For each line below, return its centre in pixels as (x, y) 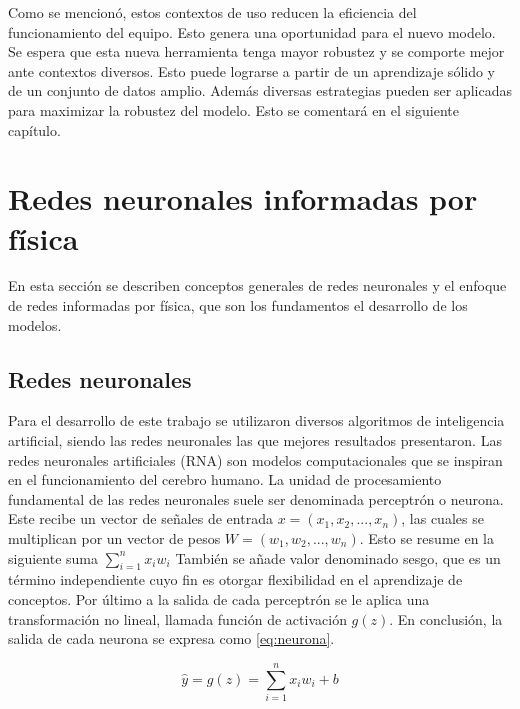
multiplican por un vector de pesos (114, 538)
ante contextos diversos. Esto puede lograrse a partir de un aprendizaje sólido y (252, 70)
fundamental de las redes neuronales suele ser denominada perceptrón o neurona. (256, 498)
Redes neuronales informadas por (243, 198)
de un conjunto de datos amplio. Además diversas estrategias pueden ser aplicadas (260, 90)
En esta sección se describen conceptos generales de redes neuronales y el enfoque (257, 285)
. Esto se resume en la (426, 538)
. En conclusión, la (446, 618)
